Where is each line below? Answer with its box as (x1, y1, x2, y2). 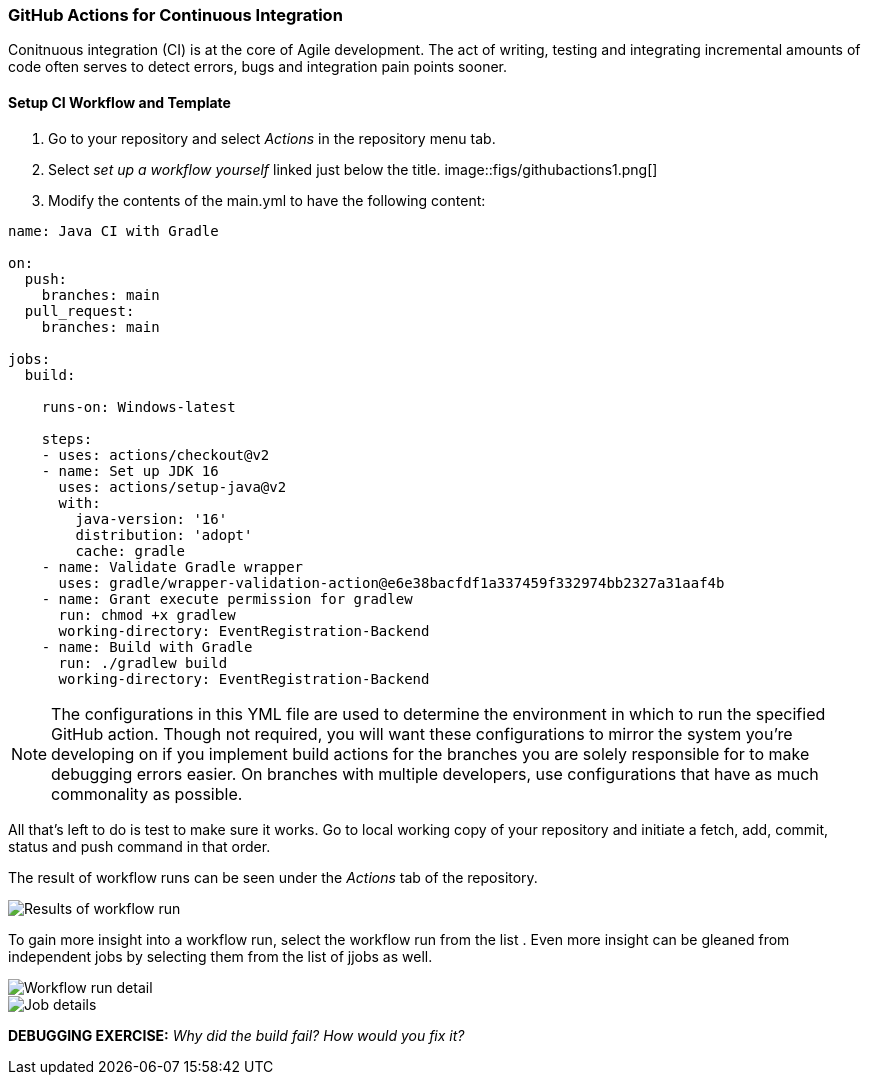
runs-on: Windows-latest (41, 398, 236, 415)
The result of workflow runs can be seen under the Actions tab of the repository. (8, 868, 538, 886)
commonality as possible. (51, 783, 243, 804)
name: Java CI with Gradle (8, 222, 219, 239)
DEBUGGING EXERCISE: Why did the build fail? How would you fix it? (8, 1026, 465, 1044)
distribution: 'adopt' (75, 526, 253, 543)
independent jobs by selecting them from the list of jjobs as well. (8, 947, 433, 965)
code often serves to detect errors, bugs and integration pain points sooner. (8, 58, 508, 76)
